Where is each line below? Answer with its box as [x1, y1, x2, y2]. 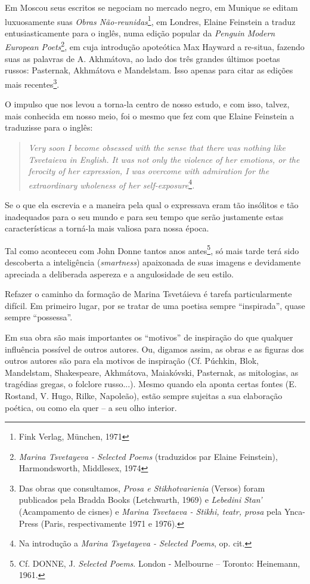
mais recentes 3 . [5, 76, 60, 90]
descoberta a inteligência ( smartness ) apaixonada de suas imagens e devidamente [5, 255, 301, 268]
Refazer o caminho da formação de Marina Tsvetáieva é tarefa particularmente [5, 288, 292, 300]
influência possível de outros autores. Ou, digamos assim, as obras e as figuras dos [5, 342, 304, 355]
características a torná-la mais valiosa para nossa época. [5, 222, 209, 234]
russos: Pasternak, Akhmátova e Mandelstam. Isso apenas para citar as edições [5, 64, 293, 76]
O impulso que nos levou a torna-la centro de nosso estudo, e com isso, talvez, [5, 98, 290, 110]
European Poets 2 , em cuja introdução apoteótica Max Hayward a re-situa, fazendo [5, 39, 305, 53]
